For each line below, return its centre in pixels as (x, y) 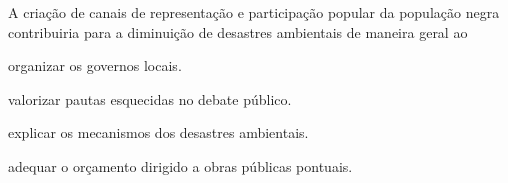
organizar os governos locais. (95, 65)
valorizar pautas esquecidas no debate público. (150, 98)
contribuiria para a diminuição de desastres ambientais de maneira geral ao (238, 31)
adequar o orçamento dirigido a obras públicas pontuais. (180, 165)
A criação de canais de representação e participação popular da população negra (254, 12)
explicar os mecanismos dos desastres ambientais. (158, 132)
